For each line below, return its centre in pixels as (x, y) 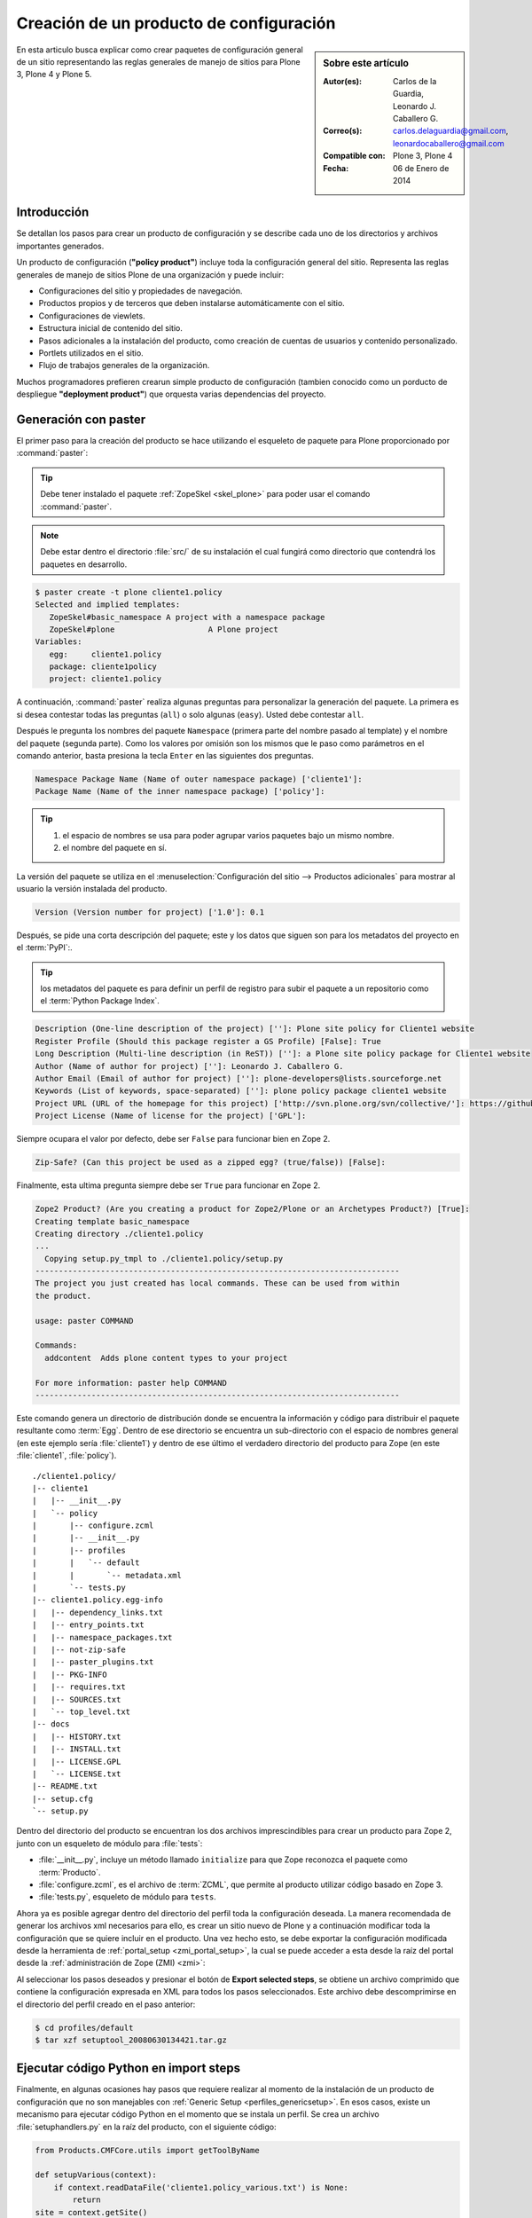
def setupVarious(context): (96, 2175)
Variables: (59, 642)
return (86, 2200)
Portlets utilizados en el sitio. (91, 353)
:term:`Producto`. (70, 1872)
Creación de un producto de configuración (176, 23)
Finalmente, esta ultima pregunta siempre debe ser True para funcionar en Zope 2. (168, 1185)
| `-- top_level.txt (82, 1711)
